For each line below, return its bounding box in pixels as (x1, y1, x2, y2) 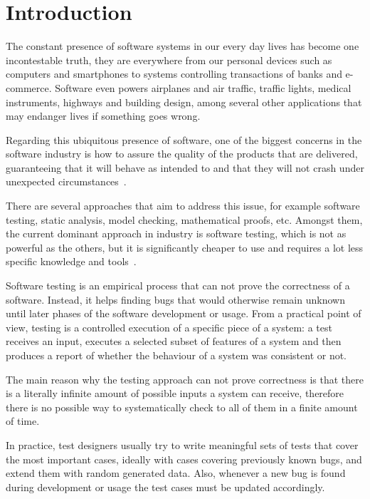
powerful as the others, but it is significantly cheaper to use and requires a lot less (6, 240, 364, 254)
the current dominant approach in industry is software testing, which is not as (6, 226, 347, 241)
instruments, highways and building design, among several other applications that (6, 94, 362, 109)
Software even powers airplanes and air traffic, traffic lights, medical (55, 80, 351, 95)
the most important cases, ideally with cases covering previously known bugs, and (6, 451, 362, 466)
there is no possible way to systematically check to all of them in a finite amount (6, 399, 358, 414)
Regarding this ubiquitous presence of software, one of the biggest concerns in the (6, 132, 362, 147)
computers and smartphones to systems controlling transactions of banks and (6, 66, 342, 81)
